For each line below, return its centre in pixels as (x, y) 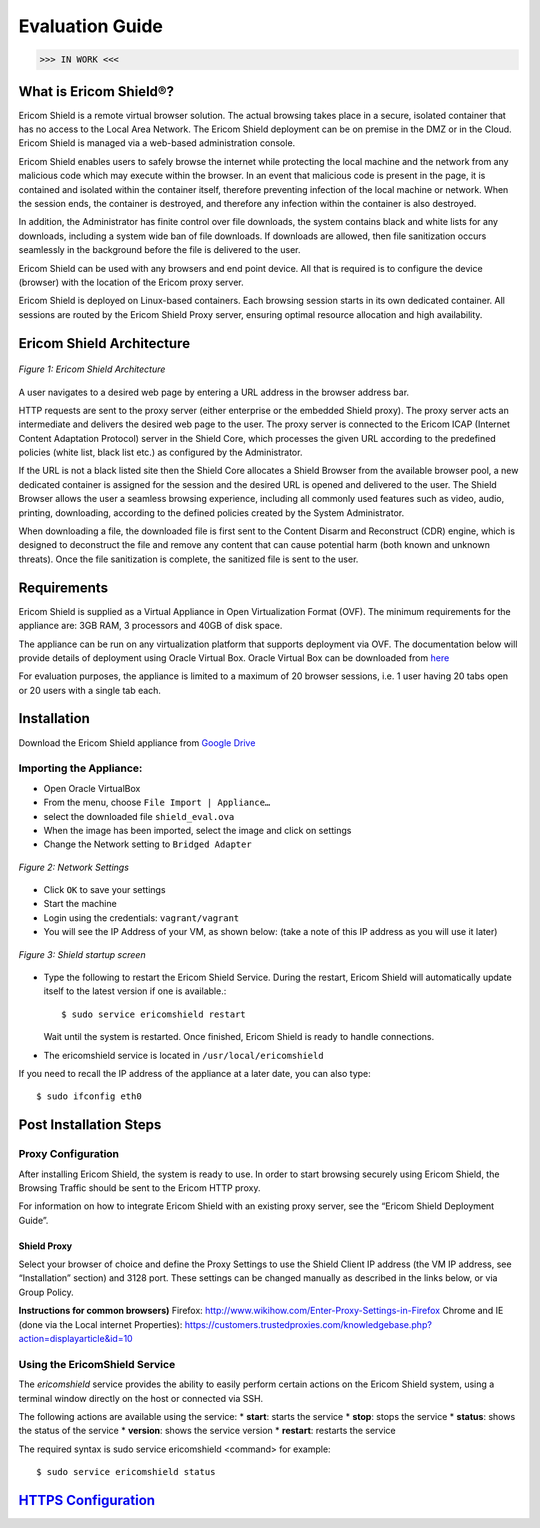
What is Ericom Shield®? (96, 91)
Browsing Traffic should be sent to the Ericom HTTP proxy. (139, 1187)
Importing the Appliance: (80, 768)
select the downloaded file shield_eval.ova (139, 816)
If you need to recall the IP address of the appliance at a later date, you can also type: (195, 1073)
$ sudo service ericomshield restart (154, 1014)
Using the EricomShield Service (97, 1364)
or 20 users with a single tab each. (90, 690)
